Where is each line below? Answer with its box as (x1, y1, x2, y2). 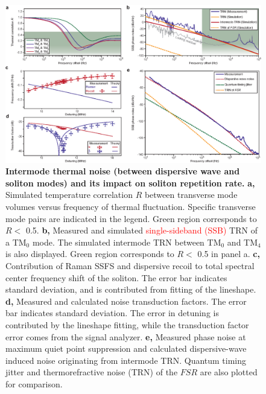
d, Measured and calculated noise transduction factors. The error (5, 294, 247, 307)
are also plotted (200, 366, 258, 378)
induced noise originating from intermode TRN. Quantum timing (5, 354, 247, 366)
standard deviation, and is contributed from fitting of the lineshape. (5, 283, 256, 296)
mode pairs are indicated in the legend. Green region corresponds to (5, 212, 257, 224)
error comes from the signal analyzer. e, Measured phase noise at (5, 330, 246, 343)
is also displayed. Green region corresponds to (5, 247, 174, 260)
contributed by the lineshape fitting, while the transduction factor (5, 319, 249, 331)
